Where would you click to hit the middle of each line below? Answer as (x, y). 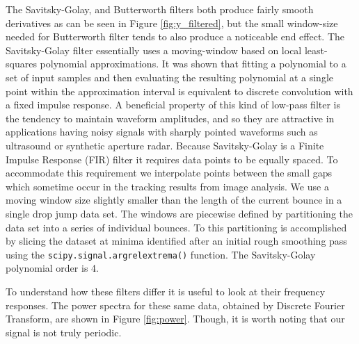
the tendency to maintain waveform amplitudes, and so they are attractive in (170, 118)
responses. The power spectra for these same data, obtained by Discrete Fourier (175, 305)
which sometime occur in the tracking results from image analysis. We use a (167, 186)
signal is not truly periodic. (64, 332)
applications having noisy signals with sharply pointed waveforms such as (162, 132)
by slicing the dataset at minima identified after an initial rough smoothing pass (176, 241)
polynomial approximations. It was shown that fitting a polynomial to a (193, 64)
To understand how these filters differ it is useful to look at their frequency (166, 291)
